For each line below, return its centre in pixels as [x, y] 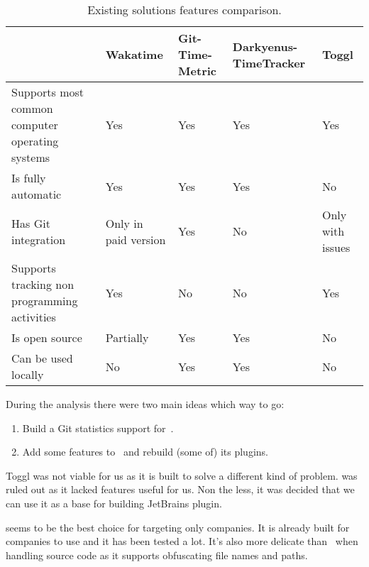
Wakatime [134, 54]
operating [35, 141]
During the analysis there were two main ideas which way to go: [145, 404]
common [32, 108]
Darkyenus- [265, 46]
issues [336, 247]
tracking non [43, 284]
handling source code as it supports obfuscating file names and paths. [157, 555]
